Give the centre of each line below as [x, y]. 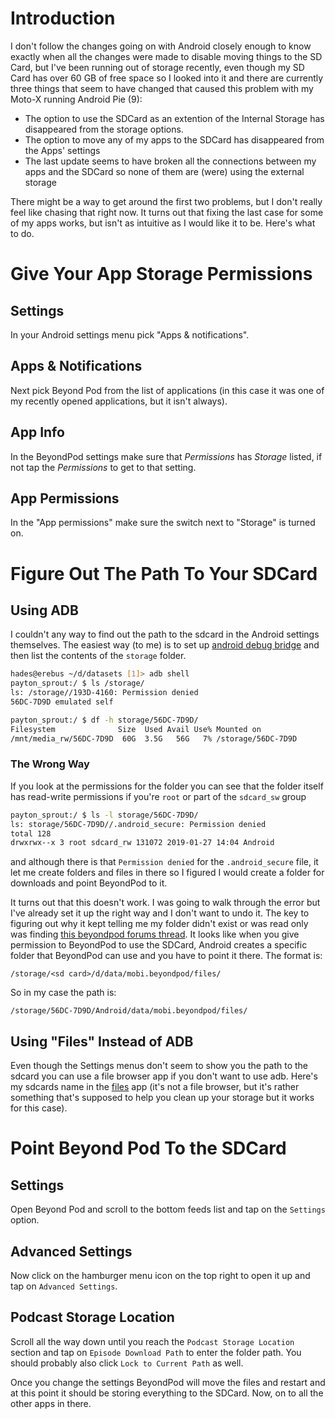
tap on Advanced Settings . [64, 1286]
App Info [37, 432]
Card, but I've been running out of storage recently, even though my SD [157, 67]
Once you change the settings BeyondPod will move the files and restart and [168, 1382]
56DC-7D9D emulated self [62, 702]
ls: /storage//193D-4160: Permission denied [104, 693]
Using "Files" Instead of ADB [102, 1041]
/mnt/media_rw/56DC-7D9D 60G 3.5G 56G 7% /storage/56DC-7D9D [154, 738]
